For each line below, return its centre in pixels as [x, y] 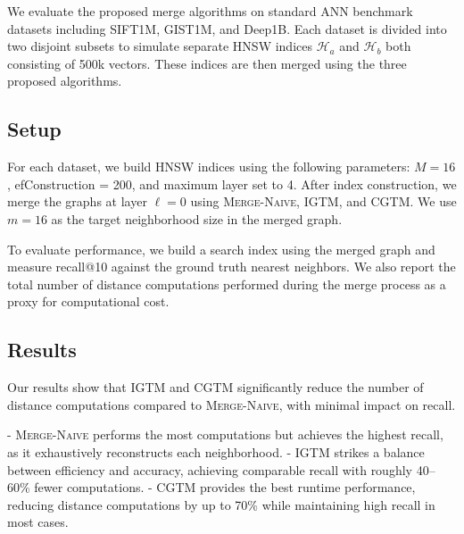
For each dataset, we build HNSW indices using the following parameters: [209, 167]
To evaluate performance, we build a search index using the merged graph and [221, 249]
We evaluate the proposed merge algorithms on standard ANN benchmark [210, 11]
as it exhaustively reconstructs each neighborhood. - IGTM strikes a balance [216, 451]
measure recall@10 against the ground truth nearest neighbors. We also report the [232, 267]
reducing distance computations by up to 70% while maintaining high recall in [221, 504]
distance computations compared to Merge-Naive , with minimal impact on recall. [232, 404]
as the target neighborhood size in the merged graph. [197, 218]
